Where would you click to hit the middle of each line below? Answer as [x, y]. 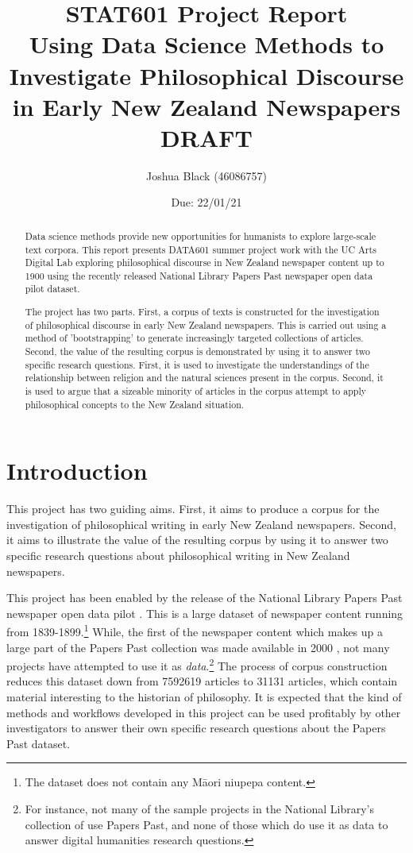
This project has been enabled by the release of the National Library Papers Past [205, 598]
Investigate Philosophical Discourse [206, 75]
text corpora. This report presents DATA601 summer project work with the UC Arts [201, 249]
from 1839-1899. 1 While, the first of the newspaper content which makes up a [195, 631]
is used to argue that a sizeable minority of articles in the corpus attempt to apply [195, 390]
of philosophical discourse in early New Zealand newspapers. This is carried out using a [206, 324]
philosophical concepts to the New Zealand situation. [135, 404]
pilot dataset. [52, 289]
